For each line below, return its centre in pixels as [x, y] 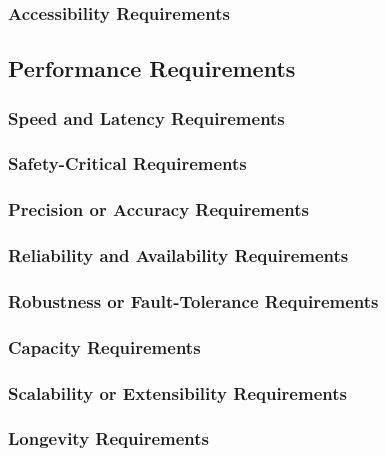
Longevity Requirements [109, 438]
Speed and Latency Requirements [146, 117]
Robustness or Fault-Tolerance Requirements [193, 300]
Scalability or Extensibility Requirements [177, 392]
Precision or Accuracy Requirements [159, 209]
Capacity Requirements [104, 346]
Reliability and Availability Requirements [178, 255]
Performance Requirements [152, 68]
